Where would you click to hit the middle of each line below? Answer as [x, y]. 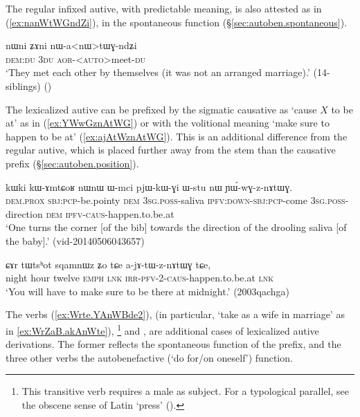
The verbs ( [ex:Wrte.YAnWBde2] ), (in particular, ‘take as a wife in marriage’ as [175, 314]
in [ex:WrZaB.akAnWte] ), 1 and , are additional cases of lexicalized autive [162, 329]
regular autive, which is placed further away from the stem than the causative [171, 150]
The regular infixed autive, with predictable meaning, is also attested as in [164, 8]
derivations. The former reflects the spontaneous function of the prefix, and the [173, 344]
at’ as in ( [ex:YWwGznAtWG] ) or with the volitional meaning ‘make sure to [168, 123]
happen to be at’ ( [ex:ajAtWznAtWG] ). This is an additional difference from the [177, 136]
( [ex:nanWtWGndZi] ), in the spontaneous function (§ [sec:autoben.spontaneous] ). [177, 22]
